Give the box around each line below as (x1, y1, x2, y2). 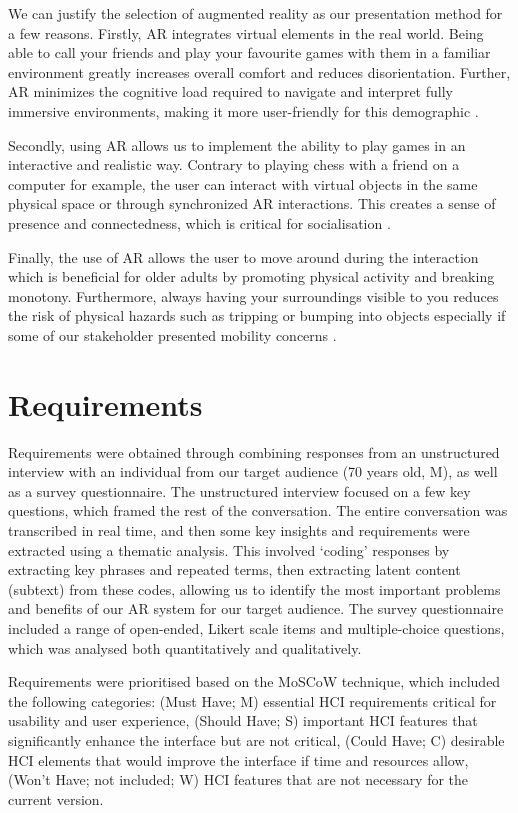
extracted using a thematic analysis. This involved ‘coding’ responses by (8, 539, 450, 560)
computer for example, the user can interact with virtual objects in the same (8, 173, 478, 194)
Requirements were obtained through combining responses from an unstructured (8, 441, 500, 462)
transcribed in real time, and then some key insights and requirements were (8, 520, 470, 540)
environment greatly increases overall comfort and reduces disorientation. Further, (8, 61, 511, 82)
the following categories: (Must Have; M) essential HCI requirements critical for (8, 690, 497, 711)
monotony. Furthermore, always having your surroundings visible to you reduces (8, 285, 499, 306)
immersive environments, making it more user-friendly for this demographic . (8, 100, 479, 121)
